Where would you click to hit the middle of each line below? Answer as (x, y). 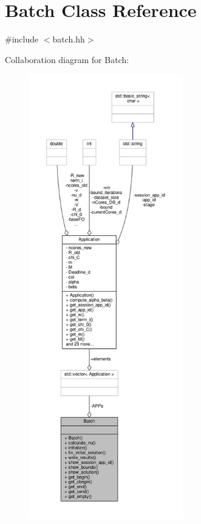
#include (22, 39)
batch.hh (69, 39)
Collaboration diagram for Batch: (67, 59)
